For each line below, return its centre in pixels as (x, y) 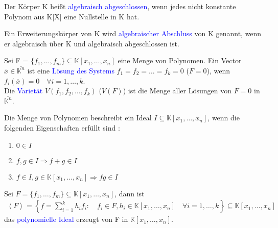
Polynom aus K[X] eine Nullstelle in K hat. (72, 16)
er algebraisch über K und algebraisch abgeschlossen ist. (92, 43)
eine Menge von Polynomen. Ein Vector (180, 60)
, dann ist (130, 193)
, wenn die (224, 118)
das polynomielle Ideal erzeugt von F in (66, 219)
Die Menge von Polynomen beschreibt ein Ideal (78, 118)
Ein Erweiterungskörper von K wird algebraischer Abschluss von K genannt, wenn (133, 33)
